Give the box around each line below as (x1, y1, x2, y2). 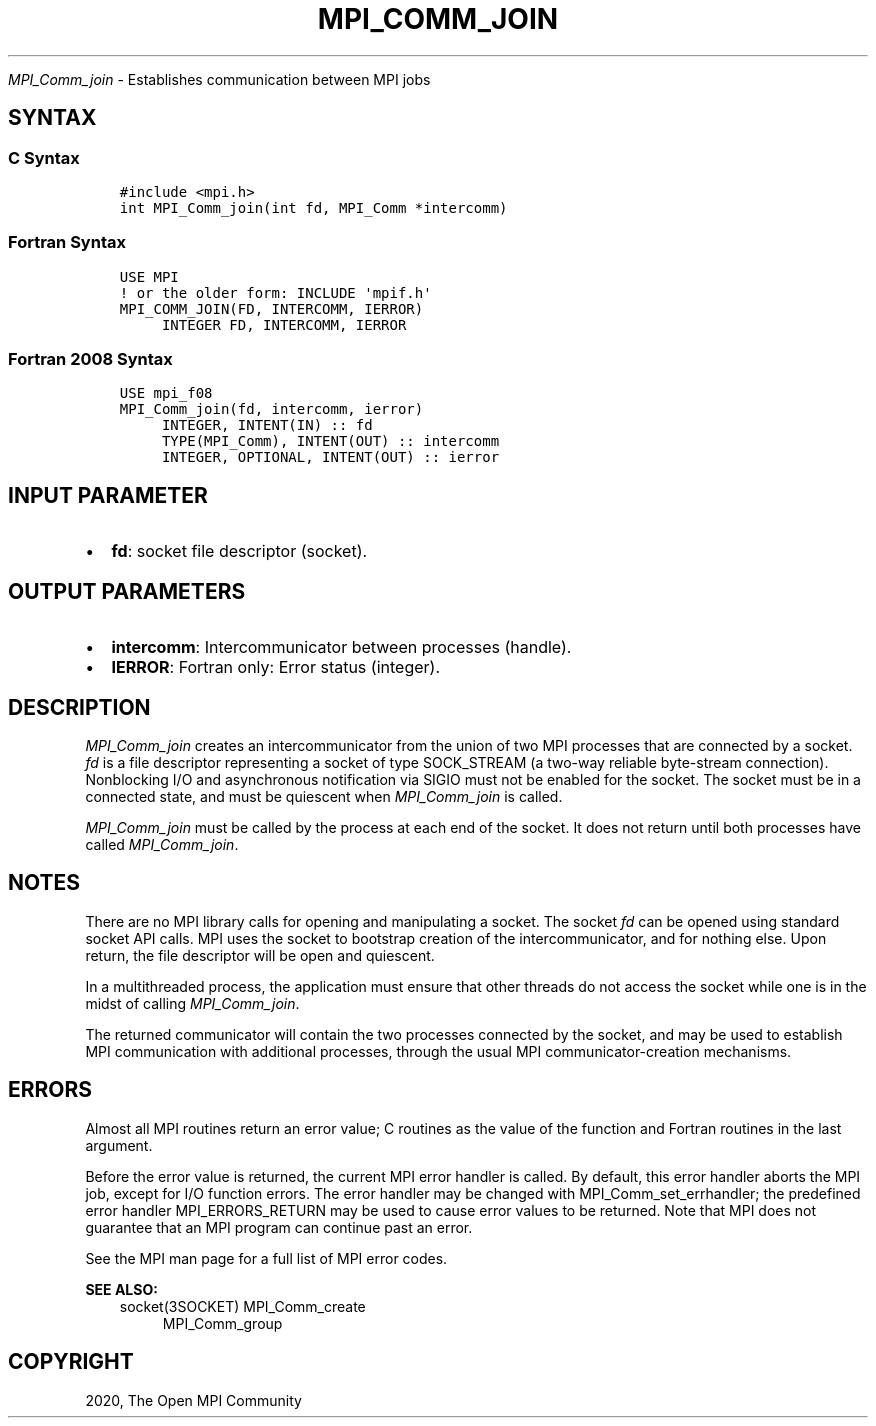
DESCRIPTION (8, 694, 151, 720)
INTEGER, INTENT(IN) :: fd (161, 417, 373, 434)
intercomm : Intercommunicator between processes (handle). (111, 637, 572, 658)
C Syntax (8, 147, 80, 168)
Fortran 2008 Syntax (8, 349, 173, 370)
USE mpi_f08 (119, 385, 213, 402)
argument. (85, 1136, 153, 1154)
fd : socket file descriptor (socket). (111, 541, 368, 562)
